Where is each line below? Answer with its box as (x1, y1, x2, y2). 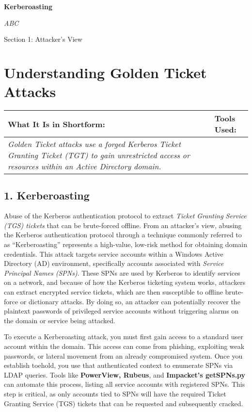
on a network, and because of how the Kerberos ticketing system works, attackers (4, 277, 246, 287)
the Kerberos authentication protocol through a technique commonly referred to (4, 230, 242, 240)
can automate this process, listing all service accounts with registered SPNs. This (4, 379, 245, 389)
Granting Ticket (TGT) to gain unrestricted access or (8, 149, 190, 161)
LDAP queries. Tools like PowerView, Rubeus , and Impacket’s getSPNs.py (4, 369, 246, 379)
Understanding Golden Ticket (4, 62, 207, 82)
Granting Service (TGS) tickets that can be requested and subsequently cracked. (4, 398, 243, 408)
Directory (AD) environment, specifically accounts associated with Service (4, 258, 224, 268)
